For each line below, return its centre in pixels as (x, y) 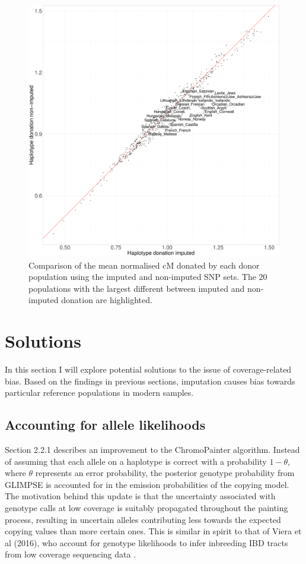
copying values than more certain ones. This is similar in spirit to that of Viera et (153, 531)
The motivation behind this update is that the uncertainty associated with (140, 496)
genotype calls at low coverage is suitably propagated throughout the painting (146, 508)
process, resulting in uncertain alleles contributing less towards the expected (143, 519)
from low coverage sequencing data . (71, 554)
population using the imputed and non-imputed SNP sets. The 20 (148, 277)
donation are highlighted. (107, 300)
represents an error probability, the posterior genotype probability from (165, 473)
